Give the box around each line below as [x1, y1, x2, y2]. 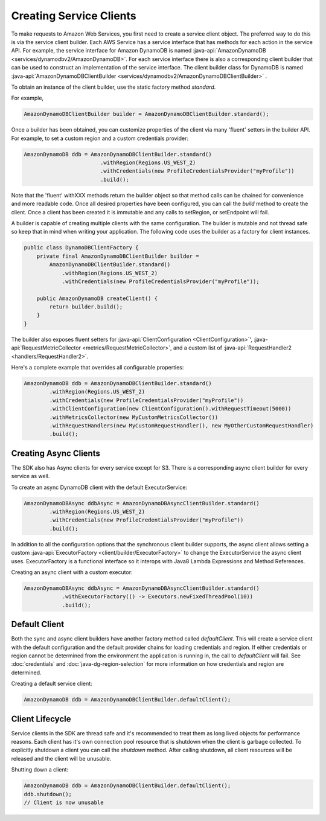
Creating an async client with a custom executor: [11, 568, 133, 576]
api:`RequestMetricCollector [11, 344, 81, 351]
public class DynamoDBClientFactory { [24, 244, 139, 251]
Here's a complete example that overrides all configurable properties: [11, 364, 184, 371]
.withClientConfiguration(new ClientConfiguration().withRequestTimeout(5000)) [49, 405, 292, 412]
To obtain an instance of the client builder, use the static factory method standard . [11, 83, 216, 91]
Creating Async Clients [11, 448, 101, 458]
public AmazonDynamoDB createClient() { [36, 295, 158, 302]
